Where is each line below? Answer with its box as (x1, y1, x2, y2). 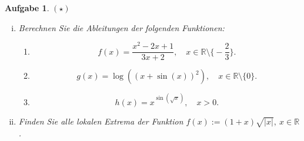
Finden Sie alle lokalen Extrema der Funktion (18, 115, 183, 127)
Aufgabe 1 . (5, 2, 49, 14)
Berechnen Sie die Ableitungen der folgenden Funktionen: (18, 21, 225, 33)
